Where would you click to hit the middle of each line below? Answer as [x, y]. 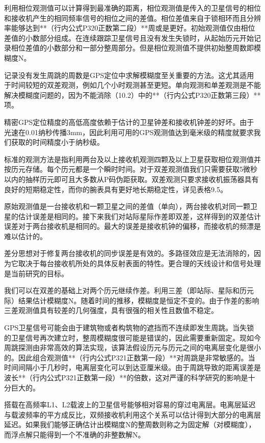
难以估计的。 [25, 236]
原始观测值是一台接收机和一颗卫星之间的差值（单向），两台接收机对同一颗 [127, 206]
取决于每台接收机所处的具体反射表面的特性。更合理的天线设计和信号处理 [139, 263]
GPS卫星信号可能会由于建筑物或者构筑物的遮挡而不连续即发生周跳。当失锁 [129, 328]
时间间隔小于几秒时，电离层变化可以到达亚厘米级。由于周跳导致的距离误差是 [132, 367]
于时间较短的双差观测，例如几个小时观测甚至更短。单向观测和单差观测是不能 [132, 85]
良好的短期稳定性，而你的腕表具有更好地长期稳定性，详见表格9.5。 [116, 189]
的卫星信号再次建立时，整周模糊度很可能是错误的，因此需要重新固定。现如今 [132, 337]
